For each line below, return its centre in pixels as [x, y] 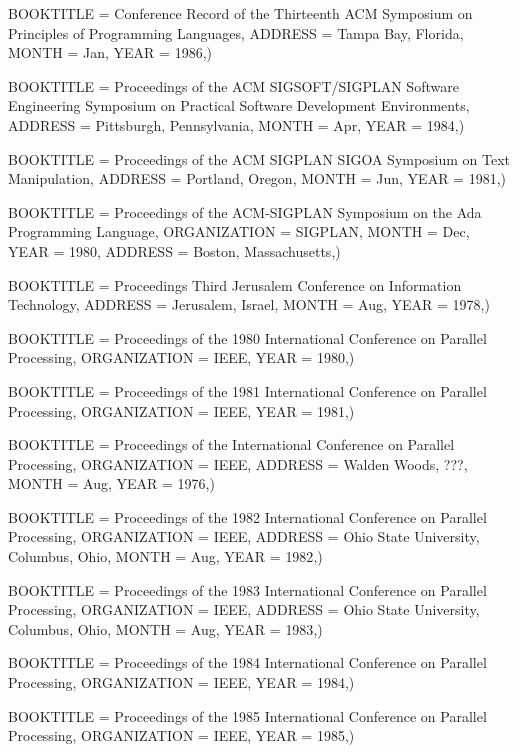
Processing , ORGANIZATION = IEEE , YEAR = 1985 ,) [181, 735]
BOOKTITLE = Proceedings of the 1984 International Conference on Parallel [247, 662]
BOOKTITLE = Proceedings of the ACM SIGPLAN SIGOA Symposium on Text [259, 158]
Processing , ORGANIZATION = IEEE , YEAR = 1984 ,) [181, 682]
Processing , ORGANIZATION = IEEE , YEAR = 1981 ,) [181, 410]
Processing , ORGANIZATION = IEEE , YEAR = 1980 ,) [181, 357]
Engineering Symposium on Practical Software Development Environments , [239, 105]
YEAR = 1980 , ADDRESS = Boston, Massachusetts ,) [174, 250]
